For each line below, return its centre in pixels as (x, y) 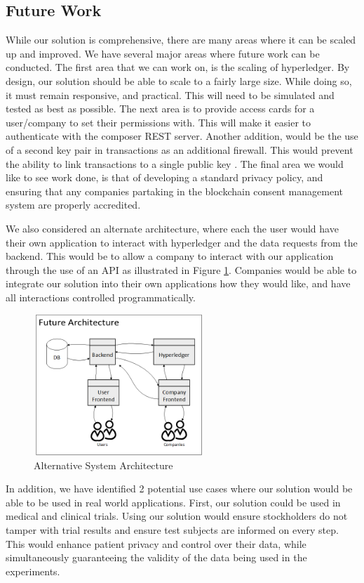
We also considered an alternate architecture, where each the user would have (172, 228)
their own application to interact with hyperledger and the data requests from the (182, 242)
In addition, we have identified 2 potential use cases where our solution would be (179, 489)
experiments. (33, 571)
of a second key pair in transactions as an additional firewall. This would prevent (180, 149)
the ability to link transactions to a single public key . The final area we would (175, 163)
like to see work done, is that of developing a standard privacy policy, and (164, 177)
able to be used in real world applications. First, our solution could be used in (173, 502)
